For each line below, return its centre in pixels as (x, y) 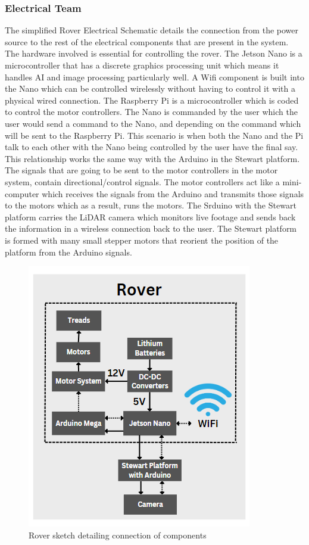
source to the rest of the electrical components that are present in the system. (147, 41)
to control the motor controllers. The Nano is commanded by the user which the (151, 112)
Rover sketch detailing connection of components (118, 535)
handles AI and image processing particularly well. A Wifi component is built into (154, 77)
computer (22, 193)
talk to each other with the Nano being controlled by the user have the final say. (152, 147)
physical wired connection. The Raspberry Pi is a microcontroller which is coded (152, 100)
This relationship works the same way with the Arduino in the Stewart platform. (152, 158)
